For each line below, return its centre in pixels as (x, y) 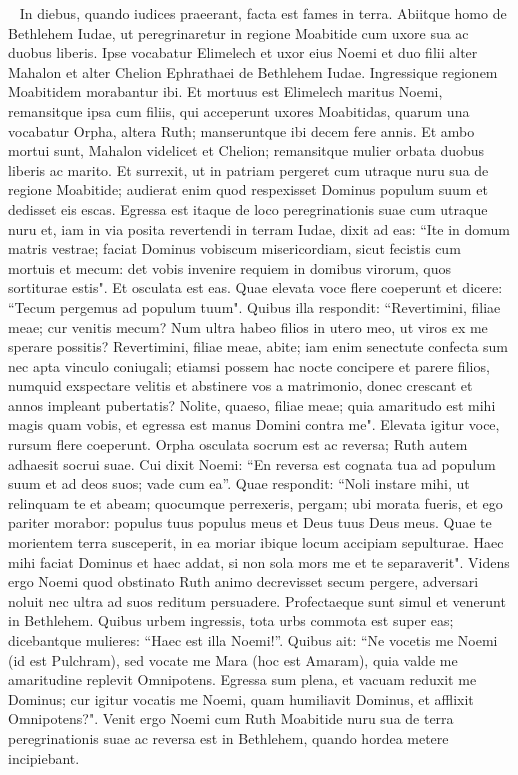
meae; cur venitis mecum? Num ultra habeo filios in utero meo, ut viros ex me (248, 326)
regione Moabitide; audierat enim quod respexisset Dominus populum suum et (248, 189)
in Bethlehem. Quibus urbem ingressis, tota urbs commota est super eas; (231, 620)
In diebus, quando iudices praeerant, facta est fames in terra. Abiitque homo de (263, 13)
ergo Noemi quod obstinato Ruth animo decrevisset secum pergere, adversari (243, 581)
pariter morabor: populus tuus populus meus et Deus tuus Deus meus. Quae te (250, 522)
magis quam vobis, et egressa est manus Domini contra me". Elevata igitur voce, (254, 424)
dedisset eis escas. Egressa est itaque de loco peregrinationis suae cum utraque (248, 208)
